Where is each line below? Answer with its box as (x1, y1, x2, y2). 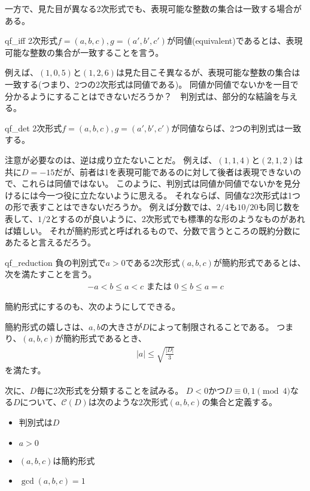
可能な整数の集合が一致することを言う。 (5, 46, 164, 58)
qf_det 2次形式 (5, 121, 62, 134)
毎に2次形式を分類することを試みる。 (37, 384, 184, 396)
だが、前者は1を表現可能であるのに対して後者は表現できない (54, 165, 293, 178)
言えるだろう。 (38, 236, 96, 249)
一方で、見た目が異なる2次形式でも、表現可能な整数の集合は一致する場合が (5, 2, 302, 14)
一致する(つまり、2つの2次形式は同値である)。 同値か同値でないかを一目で (5, 77, 299, 90)
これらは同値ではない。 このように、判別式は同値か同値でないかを (21, 177, 284, 190)
